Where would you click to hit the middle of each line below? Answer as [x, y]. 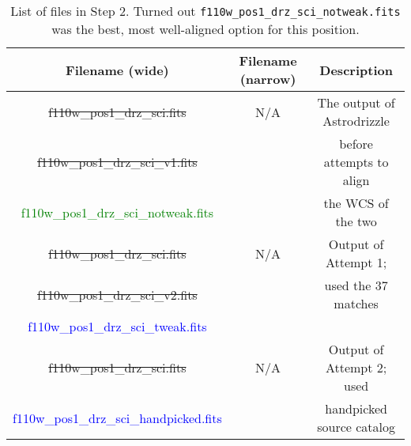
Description [356, 70]
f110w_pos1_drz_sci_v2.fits [117, 294]
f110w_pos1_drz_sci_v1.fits [117, 162]
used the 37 [356, 285]
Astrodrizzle [356, 121]
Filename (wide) [117, 70]
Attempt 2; [356, 367]
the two [356, 221]
